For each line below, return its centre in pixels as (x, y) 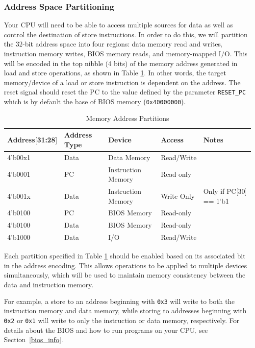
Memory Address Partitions (127, 118)
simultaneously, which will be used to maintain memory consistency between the (125, 275)
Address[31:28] (32, 140)
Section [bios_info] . (34, 339)
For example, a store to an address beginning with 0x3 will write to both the (119, 301)
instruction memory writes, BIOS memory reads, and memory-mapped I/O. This (126, 53)
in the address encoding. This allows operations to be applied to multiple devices (126, 265)
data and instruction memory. (49, 284)
